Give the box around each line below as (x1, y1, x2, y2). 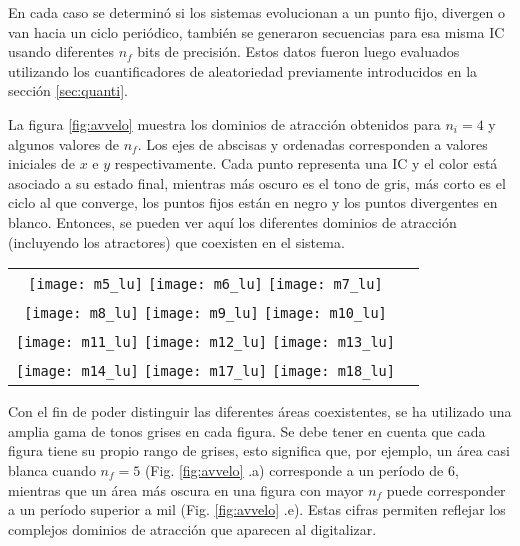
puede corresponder (386, 479, 506, 500)
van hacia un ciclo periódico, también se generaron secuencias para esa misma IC (8, 21, 505, 42)
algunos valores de (8, 133, 120, 154)
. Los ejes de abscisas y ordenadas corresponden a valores (137, 133, 488, 154)
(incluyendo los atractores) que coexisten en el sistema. (8, 231, 345, 252)
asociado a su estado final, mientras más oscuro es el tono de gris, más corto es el (8, 172, 506, 193)
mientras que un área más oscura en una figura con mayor (8, 479, 364, 500)
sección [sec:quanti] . (8, 80, 128, 101)
